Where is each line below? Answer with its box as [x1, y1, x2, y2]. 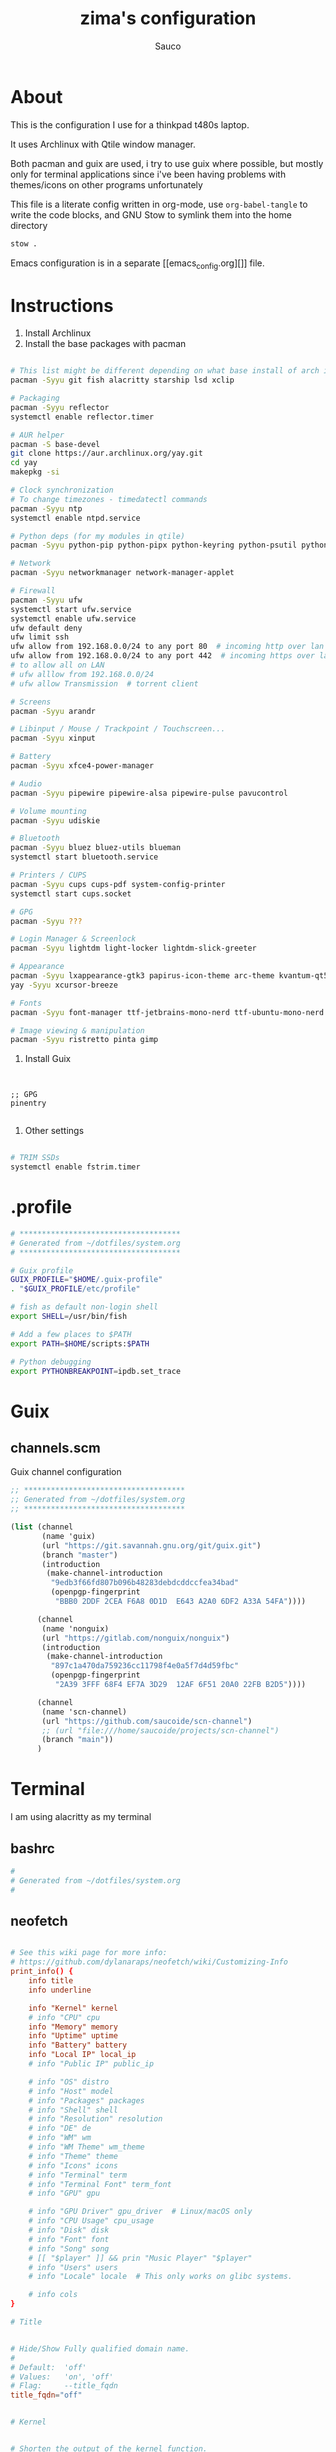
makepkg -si [10, 467, 60, 477]
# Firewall [10, 586, 56, 596]
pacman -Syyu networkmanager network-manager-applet [10, 568, 235, 578]
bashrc [10, 1840, 55, 1857]
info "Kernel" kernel [28, 2003, 118, 2013]
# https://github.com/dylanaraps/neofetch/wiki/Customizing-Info [10, 1957, 288, 1967]
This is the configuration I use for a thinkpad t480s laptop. [10, 118, 250, 131]
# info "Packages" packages [28, 2095, 145, 2106]
